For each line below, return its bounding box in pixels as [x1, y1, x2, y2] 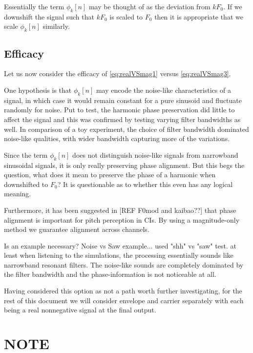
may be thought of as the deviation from [88, 1, 211, 11]
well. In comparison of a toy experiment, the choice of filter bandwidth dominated [4, 124, 249, 134]
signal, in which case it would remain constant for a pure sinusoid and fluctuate [4, 95, 242, 105]
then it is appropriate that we [154, 11, 243, 21]
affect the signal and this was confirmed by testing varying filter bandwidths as [4, 114, 241, 124]
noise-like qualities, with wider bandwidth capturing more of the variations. [4, 133, 230, 144]
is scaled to [109, 11, 143, 21]
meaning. [4, 188, 31, 199]
